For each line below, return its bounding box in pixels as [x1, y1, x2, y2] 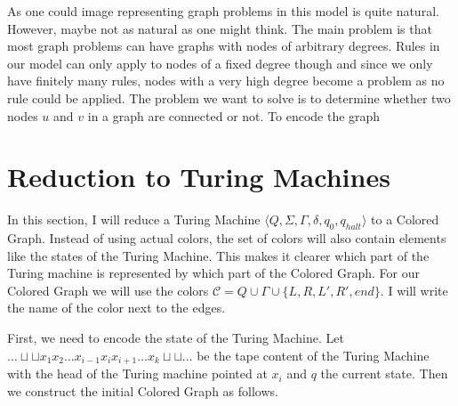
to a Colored [371, 210, 439, 229]
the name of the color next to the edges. [7, 298, 226, 317]
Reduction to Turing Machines [7, 158, 390, 195]
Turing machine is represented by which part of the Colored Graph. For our [7, 264, 420, 282]
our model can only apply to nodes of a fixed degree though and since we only [7, 53, 433, 72]
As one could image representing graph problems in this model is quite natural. [7, 2, 439, 20]
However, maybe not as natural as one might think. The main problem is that [7, 19, 432, 37]
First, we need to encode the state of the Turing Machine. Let [7, 329, 344, 347]
